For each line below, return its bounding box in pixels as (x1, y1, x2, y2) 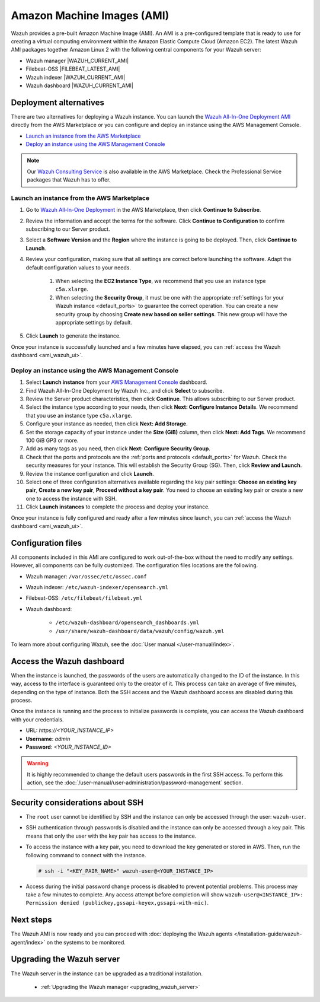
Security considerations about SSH (11, 797, 144, 807)
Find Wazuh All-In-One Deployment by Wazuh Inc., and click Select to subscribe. (25, 387, 225, 394)
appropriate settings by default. (55, 319, 133, 326)
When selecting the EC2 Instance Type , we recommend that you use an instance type (55, 278, 266, 285)
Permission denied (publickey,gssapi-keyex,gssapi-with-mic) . (25, 899, 209, 906)
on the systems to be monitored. (46, 939, 126, 946)
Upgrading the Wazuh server (11, 954, 120, 964)
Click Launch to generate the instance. (25, 332, 121, 339)
